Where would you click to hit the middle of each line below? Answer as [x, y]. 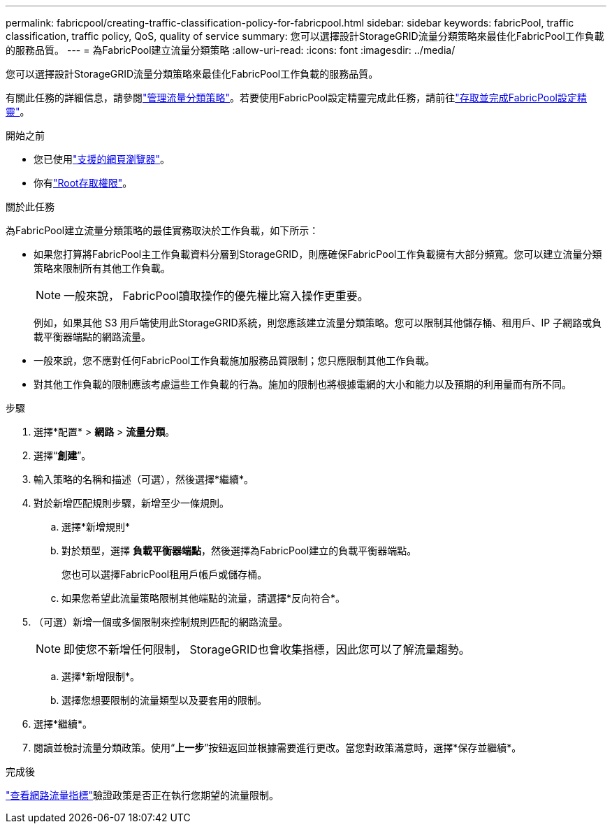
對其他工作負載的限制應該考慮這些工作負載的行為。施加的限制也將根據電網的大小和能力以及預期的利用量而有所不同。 [303, 384]
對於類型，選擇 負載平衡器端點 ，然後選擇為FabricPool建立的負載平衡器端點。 [239, 550]
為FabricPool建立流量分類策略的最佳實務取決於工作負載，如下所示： [162, 230]
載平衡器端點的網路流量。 [92, 337]
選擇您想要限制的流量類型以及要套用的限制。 [164, 700]
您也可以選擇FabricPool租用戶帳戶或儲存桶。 [165, 574]
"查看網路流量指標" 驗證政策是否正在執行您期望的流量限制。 [143, 795]
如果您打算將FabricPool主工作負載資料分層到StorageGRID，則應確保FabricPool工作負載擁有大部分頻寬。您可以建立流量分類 [318, 254]
